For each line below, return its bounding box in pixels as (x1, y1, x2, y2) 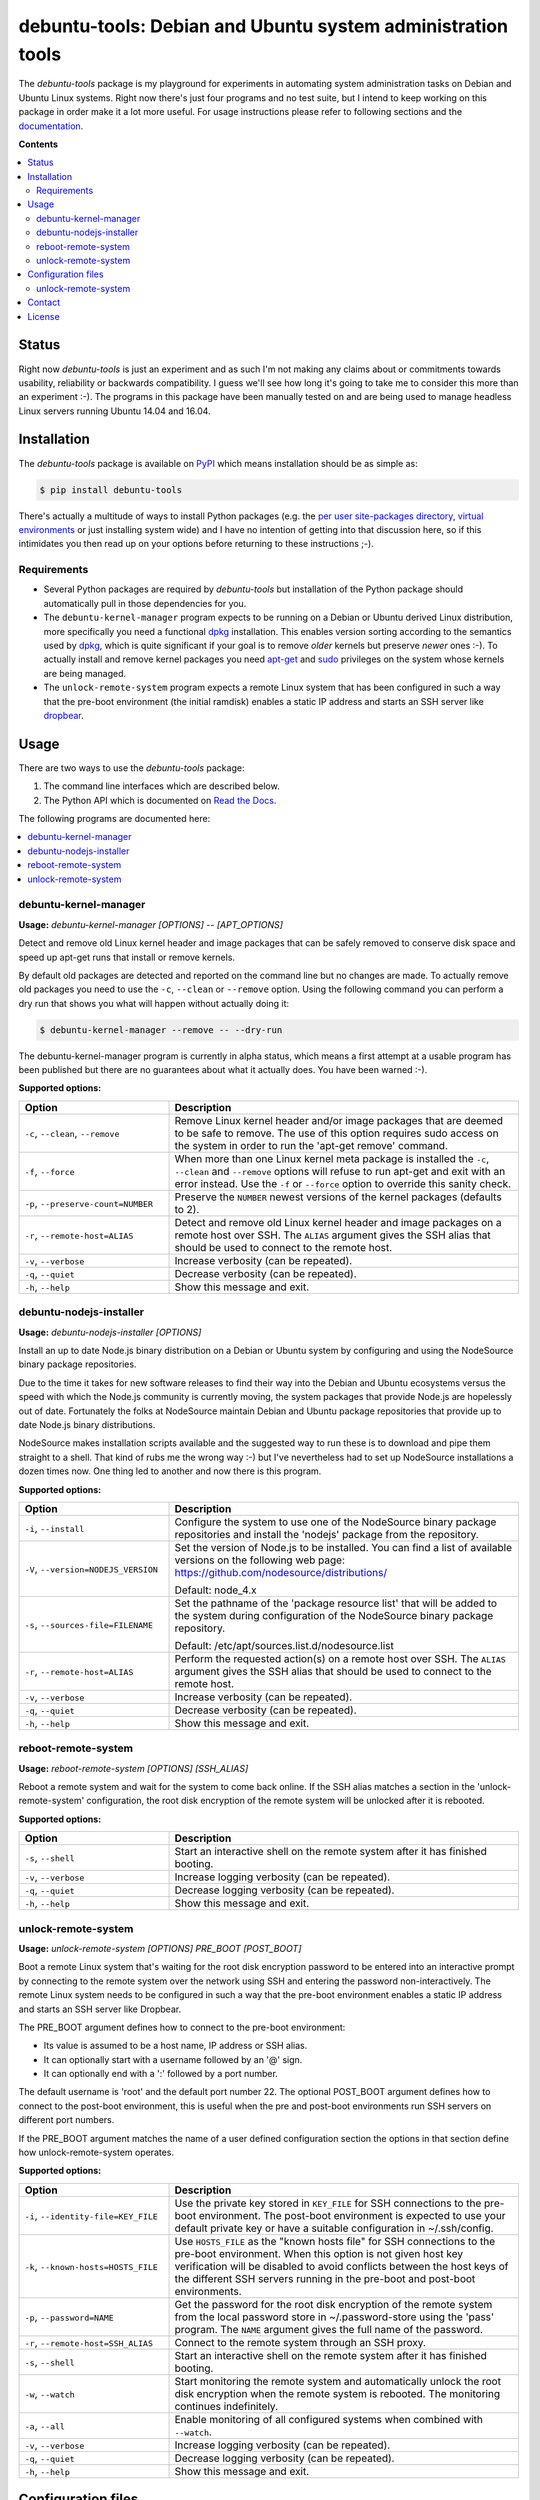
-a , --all (24, 2418, 65, 2432)
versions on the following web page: (174, 1553, 345, 1567)
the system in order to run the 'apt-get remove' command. (174, 1138, 449, 1152)
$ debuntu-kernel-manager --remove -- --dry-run (39, 1024, 283, 1035)
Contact (27, 296, 60, 309)
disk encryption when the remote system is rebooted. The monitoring (174, 2386, 500, 2400)
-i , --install (24, 1521, 85, 1535)
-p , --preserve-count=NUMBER (24, 1196, 154, 1210)
